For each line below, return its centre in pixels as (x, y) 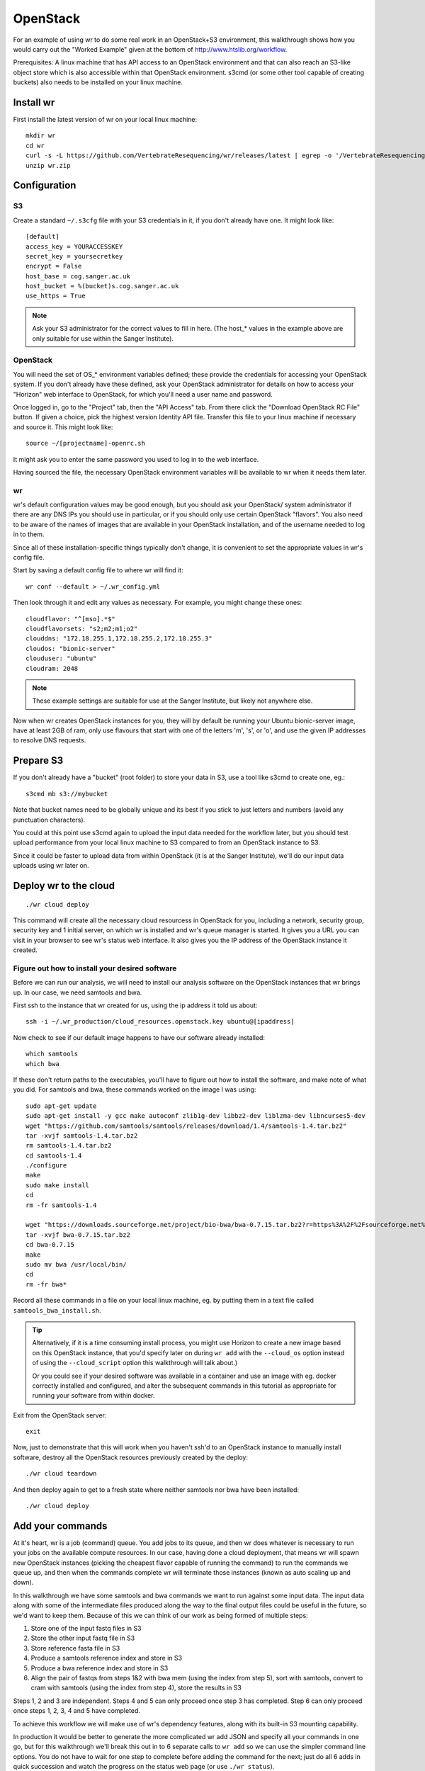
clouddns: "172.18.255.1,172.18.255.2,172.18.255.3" (119, 639)
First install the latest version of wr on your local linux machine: (105, 120)
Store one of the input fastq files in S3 (86, 1629)
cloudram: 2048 (52, 668)
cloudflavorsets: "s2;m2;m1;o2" (82, 628)
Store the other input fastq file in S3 (83, 1638)
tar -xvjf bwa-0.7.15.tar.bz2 (78, 1235)
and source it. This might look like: (63, 427)
